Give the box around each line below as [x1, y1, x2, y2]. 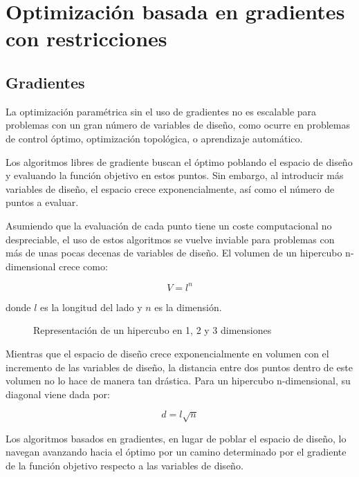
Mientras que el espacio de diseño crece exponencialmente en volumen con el [6, 346, 329, 360]
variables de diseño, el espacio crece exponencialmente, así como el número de [6, 181, 335, 196]
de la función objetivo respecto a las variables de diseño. [6, 458, 243, 472]
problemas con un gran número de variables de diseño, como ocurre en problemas [6, 118, 350, 132]
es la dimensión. [154, 299, 222, 314]
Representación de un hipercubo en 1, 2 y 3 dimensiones [33, 323, 272, 337]
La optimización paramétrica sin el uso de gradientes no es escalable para [6, 104, 317, 118]
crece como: [59, 259, 108, 273]
